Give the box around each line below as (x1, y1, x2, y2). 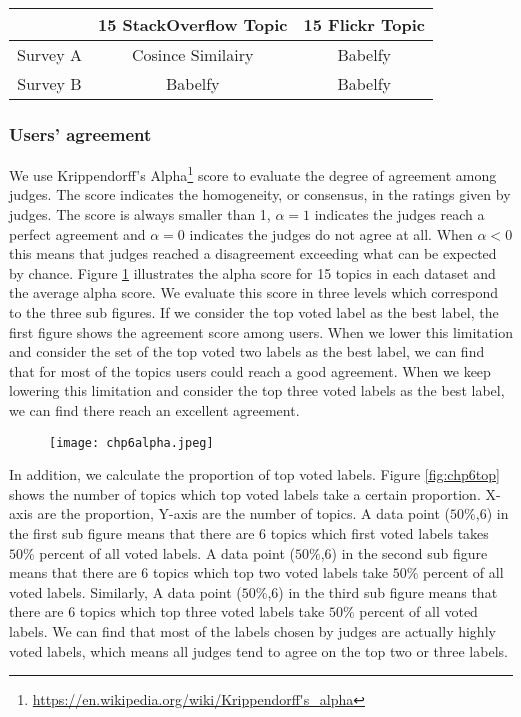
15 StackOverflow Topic (97, 13, 288, 36)
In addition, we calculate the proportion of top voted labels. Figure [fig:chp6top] (9, 464, 500, 485)
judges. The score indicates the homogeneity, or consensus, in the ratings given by (9, 184, 511, 205)
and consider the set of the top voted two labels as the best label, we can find (9, 341, 485, 362)
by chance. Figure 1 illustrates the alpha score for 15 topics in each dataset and (9, 262, 496, 283)
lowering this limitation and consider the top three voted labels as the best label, (9, 380, 505, 401)
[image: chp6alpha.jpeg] (49, 435, 214, 450)
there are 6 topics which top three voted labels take (9, 601, 325, 622)
